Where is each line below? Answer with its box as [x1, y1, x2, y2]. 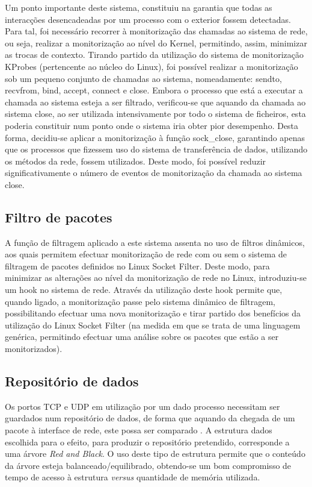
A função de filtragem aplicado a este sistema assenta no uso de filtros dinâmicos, [5, 236, 305, 248]
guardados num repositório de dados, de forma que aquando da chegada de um [5, 412, 295, 424]
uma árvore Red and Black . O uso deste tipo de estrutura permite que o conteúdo [5, 447, 305, 460]
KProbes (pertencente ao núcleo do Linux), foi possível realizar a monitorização [5, 60, 298, 72]
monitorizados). [5, 342, 63, 355]
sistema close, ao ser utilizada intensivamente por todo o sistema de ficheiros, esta [5, 107, 306, 120]
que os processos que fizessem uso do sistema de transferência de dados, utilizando [5, 143, 308, 156]
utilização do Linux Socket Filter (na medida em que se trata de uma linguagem [5, 318, 301, 331]
